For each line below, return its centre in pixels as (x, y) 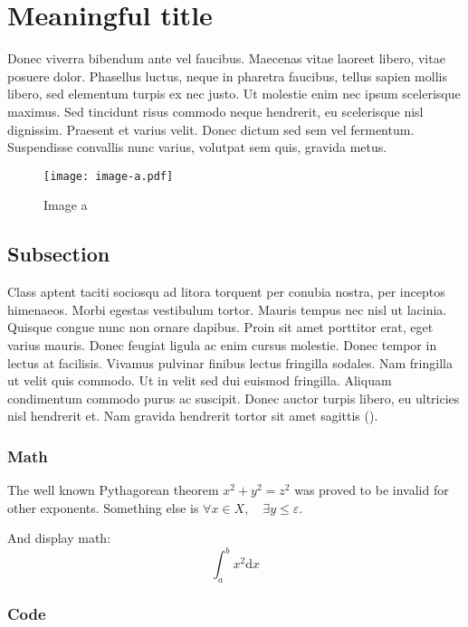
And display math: (59, 538)
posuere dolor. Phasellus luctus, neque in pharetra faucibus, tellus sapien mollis (227, 76)
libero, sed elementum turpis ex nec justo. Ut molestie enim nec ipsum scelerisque (234, 94)
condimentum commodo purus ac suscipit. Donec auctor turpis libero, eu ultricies (234, 398)
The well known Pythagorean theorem (113, 490)
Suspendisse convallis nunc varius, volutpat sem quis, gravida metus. (197, 147)
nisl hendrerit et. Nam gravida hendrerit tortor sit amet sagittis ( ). (193, 416)
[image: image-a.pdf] (109, 176)
